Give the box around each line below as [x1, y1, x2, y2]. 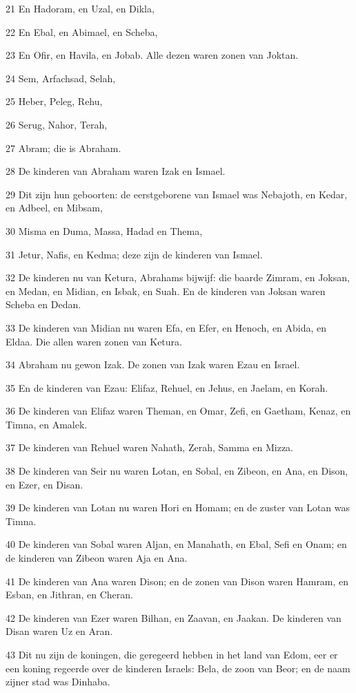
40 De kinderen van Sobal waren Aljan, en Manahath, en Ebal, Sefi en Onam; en [6, 537, 347, 551]
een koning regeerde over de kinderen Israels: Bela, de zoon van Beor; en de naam [6, 661, 350, 675]
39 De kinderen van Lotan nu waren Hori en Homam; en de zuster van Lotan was [6, 500, 350, 515]
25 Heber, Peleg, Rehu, [6, 94, 103, 108]
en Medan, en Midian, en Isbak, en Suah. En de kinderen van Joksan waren [6, 283, 326, 298]
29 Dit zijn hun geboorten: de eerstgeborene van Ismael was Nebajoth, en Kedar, [6, 187, 348, 201]
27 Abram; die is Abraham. [6, 140, 121, 155]
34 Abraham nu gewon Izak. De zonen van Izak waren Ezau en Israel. [6, 357, 300, 372]
